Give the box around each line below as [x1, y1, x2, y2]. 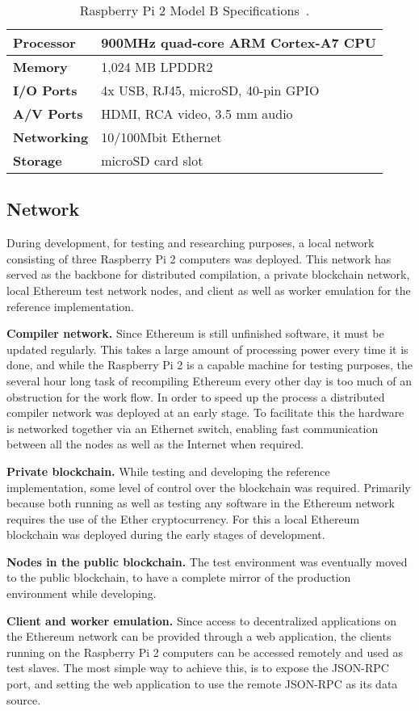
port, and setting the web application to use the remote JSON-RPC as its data [6, 675, 398, 692]
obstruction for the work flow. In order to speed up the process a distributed [6, 388, 385, 405]
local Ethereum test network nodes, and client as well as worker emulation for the [6, 281, 411, 298]
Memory [13, 57, 68, 76]
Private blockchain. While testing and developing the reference [6, 462, 330, 479]
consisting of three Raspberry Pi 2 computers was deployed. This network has [6, 250, 392, 267]
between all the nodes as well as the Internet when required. [6, 435, 304, 452]
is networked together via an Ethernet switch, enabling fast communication [6, 419, 379, 436]
